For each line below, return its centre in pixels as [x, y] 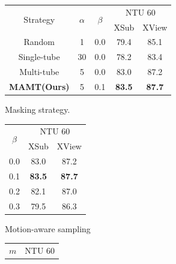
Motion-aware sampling [48, 228]
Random [39, 42]
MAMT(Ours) [39, 86]
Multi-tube [39, 72]
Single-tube [39, 57]
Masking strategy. [38, 109]
